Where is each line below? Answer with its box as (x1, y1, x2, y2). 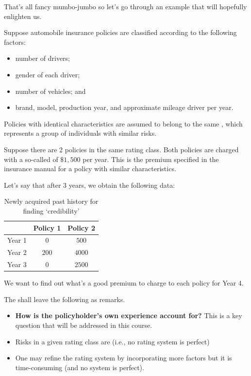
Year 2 (7, 247, 27, 257)
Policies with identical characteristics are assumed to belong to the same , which (4, 118, 243, 128)
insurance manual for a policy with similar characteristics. (4, 163, 176, 174)
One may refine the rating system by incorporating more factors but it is (15, 353, 232, 363)
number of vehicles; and (15, 86, 86, 96)
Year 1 (7, 235, 27, 245)
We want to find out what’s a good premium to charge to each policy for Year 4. (4, 278, 244, 288)
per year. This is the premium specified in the (83, 154, 219, 164)
